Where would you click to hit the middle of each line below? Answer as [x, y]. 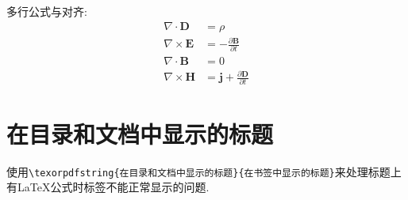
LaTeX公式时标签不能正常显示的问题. [113, 187]
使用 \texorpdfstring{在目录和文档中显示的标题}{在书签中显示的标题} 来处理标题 [198, 171]
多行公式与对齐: [47, 11]
